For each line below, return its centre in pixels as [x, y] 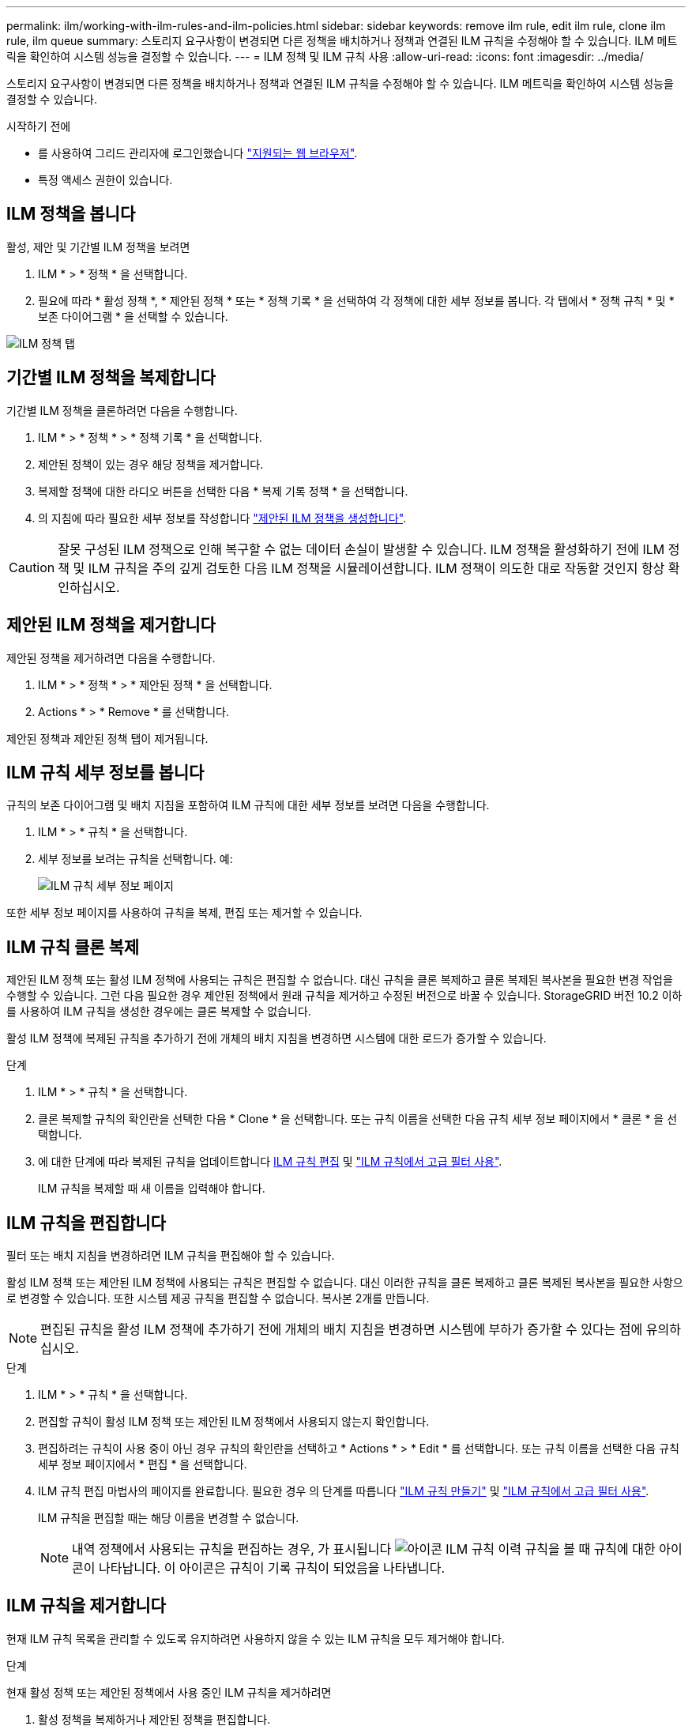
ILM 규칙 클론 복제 [73, 947]
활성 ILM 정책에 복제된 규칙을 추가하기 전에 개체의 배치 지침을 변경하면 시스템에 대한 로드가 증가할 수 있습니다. [276, 1038]
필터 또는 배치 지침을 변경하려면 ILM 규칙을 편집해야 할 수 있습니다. [171, 1256]
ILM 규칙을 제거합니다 [86, 1606]
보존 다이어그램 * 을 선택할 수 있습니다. [133, 316]
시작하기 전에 [39, 126]
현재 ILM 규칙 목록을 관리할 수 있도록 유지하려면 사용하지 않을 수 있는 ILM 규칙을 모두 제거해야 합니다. [256, 1638]
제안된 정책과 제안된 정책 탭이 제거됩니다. [107, 738]
